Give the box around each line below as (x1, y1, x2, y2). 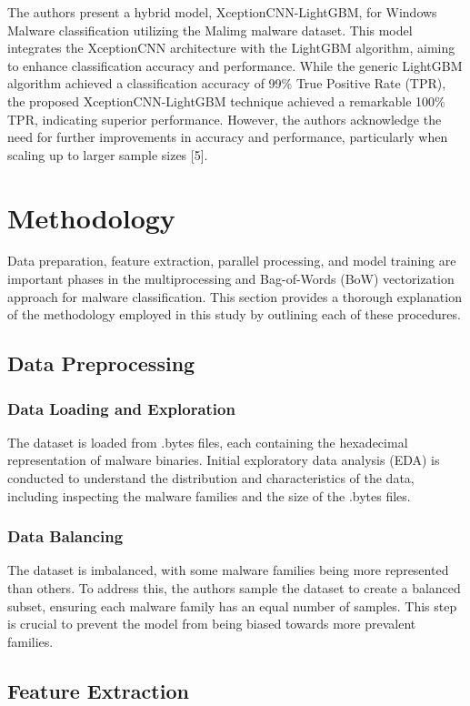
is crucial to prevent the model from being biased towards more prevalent (7, 614, 416, 633)
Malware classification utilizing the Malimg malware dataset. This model (7, 20, 413, 39)
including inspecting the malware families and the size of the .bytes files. (7, 486, 411, 505)
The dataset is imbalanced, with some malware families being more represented (7, 560, 449, 580)
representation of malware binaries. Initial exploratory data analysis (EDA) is (7, 450, 440, 469)
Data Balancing (7, 525, 124, 548)
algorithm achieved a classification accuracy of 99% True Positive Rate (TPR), (7, 74, 446, 93)
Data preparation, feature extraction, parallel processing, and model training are (7, 251, 456, 270)
